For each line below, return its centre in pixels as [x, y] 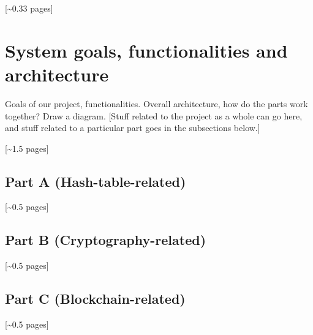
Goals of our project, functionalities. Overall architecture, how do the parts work [156, 103]
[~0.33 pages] [29, 8]
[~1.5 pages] [27, 148]
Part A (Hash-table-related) [96, 181]
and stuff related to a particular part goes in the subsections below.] [133, 128]
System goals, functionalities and [146, 50]
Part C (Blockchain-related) [95, 299]
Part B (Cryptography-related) [106, 240]
